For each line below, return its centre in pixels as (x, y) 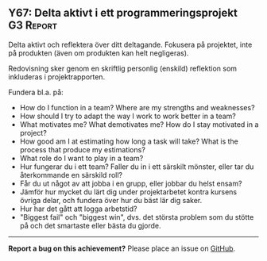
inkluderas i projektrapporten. (57, 77)
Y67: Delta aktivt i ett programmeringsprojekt (123, 13)
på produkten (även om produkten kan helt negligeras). (99, 53)
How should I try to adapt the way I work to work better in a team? (128, 116)
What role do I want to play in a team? (81, 158)
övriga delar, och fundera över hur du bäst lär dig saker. (111, 200)
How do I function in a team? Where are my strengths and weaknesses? (137, 107)
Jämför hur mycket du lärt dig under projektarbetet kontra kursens (128, 192)
